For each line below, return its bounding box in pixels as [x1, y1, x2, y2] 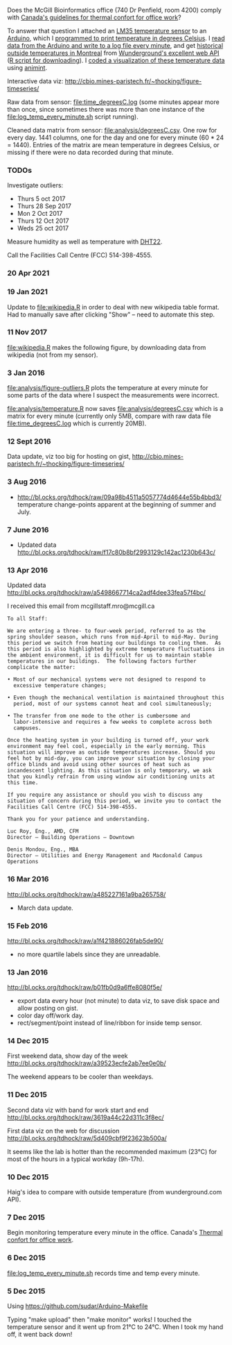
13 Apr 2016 [7, 565, 48, 575]
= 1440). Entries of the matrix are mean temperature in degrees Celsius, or [7, 141, 220, 149]
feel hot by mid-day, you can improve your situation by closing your [7, 755, 215, 762]
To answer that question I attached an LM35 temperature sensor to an [7, 27, 207, 35]
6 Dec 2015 [7, 1253, 46, 1262]
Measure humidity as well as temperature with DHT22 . [7, 237, 163, 246]
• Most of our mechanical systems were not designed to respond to [7, 676, 206, 683]
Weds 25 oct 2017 [17, 224, 69, 232]
